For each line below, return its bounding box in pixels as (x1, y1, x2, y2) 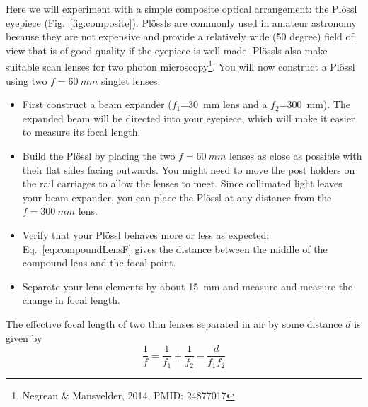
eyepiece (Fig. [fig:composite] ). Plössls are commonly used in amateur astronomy (6, 15, 357, 30)
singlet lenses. (100, 73, 161, 88)
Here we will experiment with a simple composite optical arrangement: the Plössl (6, 1, 357, 16)
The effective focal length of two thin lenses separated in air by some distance (6, 316, 343, 331)
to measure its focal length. (22, 124, 141, 139)
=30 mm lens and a (180, 97, 268, 112)
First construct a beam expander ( (22, 97, 172, 112)
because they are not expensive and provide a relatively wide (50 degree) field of (6, 29, 354, 44)
